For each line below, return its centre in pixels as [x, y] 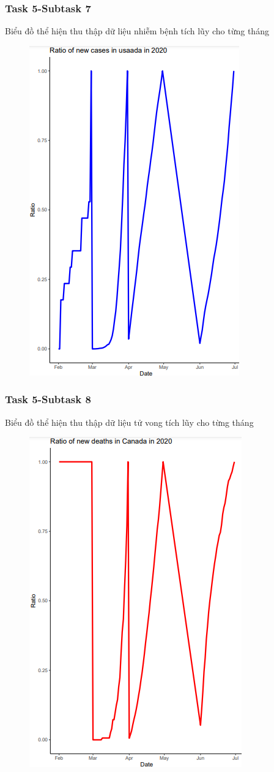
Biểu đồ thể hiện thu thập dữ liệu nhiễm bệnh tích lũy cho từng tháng [137, 31]
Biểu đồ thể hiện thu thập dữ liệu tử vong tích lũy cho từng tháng [129, 422]
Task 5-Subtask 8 [48, 399]
